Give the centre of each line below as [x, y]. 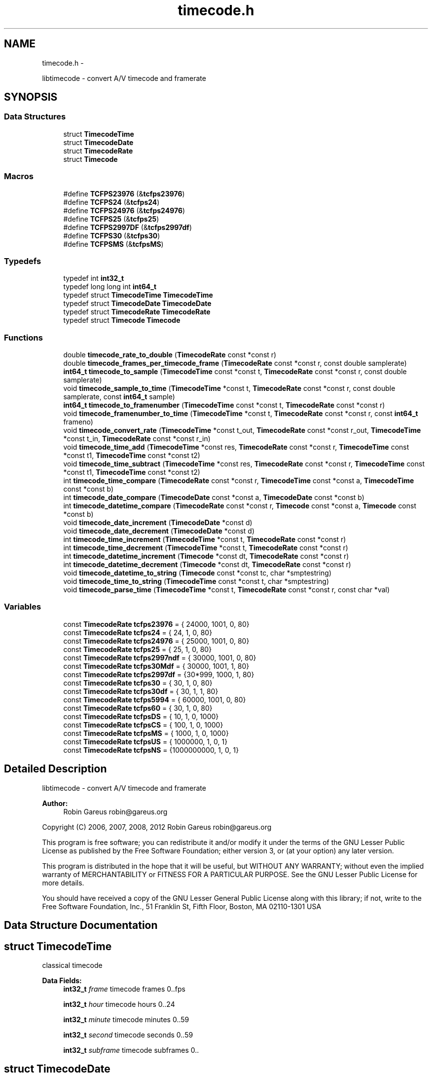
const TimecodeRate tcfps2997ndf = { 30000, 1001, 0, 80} [160, 657]
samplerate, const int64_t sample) [119, 397]
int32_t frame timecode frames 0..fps [124, 989]
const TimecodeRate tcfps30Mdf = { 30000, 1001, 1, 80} [156, 666]
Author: [55, 803]
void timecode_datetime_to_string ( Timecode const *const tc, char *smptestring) [198, 573]
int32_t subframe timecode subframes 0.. [131, 1050]
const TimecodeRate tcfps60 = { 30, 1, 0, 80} [138, 708]
